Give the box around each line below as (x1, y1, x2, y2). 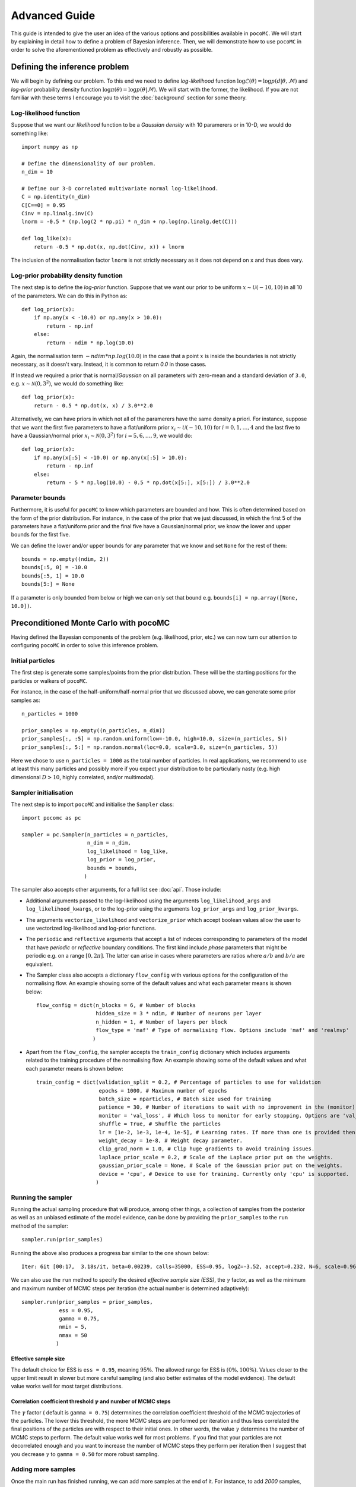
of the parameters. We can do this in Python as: (11, 292, 128, 299)
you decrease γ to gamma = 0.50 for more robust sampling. (11, 1450, 160, 1457)
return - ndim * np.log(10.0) (46, 339, 135, 346)
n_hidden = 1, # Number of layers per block (96, 1018, 228, 1025)
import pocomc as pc (21, 815, 81, 821)
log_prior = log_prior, (87, 857, 157, 863)
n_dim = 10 (21, 168, 53, 175)
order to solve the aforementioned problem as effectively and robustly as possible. (11, 46, 213, 54)
